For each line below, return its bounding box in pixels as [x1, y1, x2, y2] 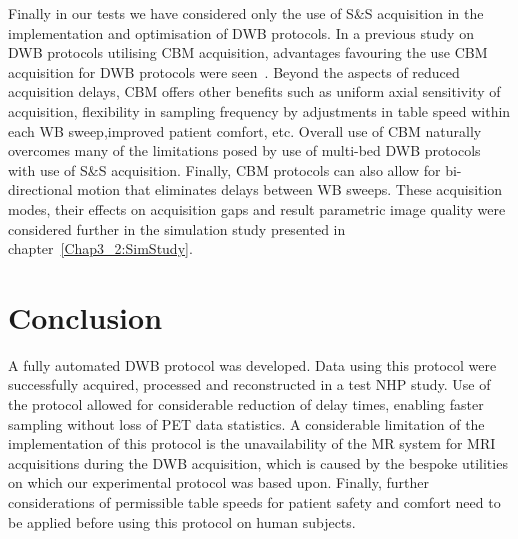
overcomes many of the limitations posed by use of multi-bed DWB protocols [8, 140, 481, 161]
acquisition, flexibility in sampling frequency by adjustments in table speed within [8, 100, 511, 121]
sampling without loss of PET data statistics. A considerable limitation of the [8, 413, 485, 434]
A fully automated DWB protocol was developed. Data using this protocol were [8, 354, 497, 375]
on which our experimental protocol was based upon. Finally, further [8, 472, 429, 493]
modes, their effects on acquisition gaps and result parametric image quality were [8, 198, 506, 219]
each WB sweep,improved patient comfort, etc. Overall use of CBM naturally [8, 120, 482, 141]
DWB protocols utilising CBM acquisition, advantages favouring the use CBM [8, 42, 488, 63]
